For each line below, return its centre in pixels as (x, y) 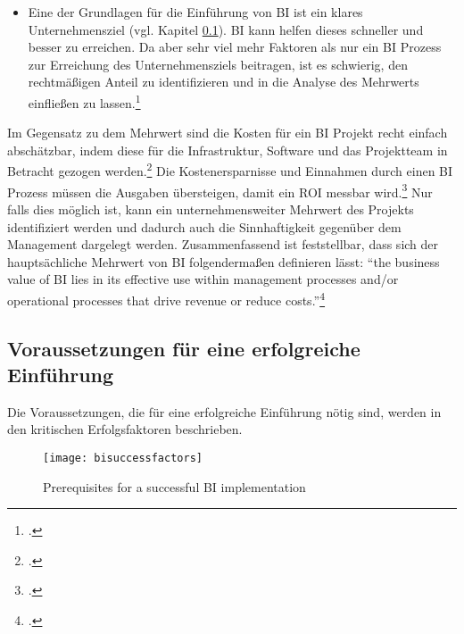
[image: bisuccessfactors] (123, 458)
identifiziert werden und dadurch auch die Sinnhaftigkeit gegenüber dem (204, 226)
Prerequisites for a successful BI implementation (174, 486)
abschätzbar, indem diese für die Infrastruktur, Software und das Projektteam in (228, 150)
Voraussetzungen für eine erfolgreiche (184, 348)
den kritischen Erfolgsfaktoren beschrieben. (125, 429)
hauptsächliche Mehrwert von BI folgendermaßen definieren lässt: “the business (224, 261)
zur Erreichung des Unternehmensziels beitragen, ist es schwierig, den (218, 64)
